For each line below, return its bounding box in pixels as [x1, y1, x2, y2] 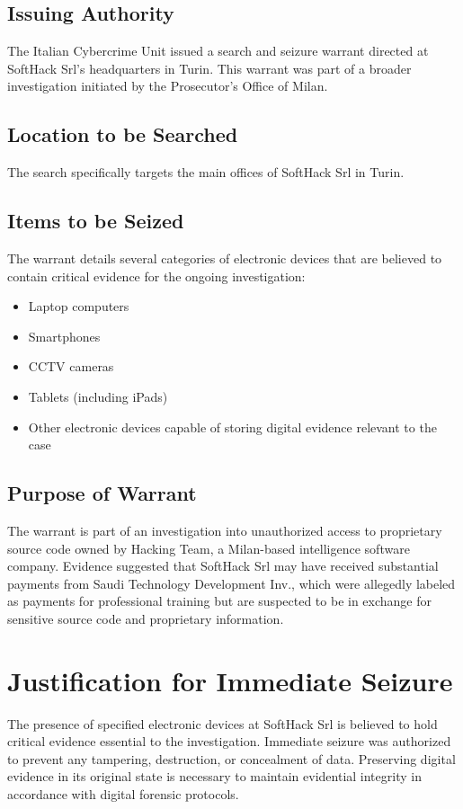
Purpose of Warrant [7, 479, 197, 507]
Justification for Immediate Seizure [7, 662, 453, 698]
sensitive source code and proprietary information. [7, 609, 284, 627]
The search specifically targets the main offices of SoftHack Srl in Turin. [7, 163, 405, 182]
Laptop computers [28, 297, 129, 316]
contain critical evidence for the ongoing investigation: [7, 266, 306, 285]
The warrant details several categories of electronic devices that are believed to [7, 248, 442, 267]
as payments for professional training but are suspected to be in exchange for [7, 591, 432, 610]
